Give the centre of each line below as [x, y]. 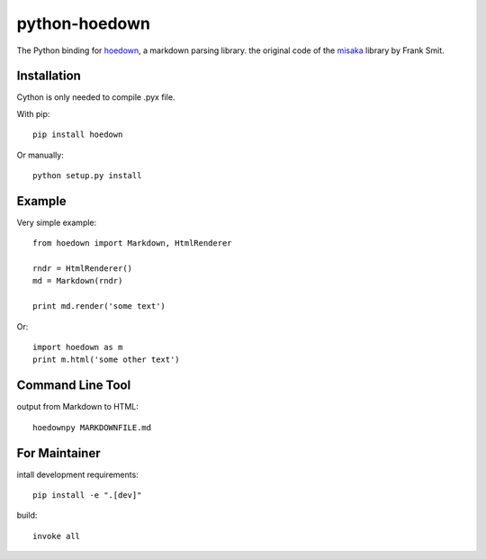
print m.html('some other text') [106, 360]
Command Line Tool [74, 386]
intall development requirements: [77, 474]
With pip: [33, 113]
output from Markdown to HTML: [77, 407]
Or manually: [40, 155]
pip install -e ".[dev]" [87, 496]
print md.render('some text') [99, 307]
